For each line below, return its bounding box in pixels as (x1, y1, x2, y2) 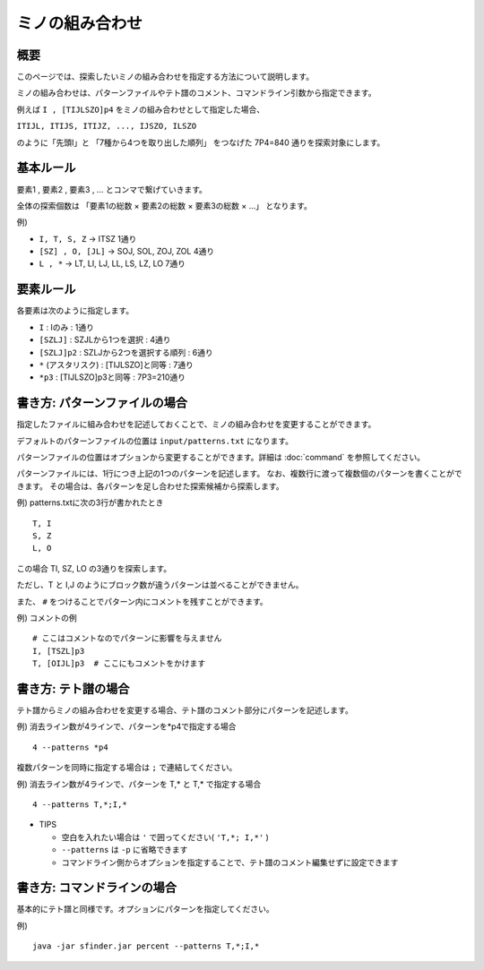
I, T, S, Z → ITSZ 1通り (39, 233, 137, 244)
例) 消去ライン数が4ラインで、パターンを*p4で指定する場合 (16, 721, 237, 732)
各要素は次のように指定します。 (16, 305, 134, 316)
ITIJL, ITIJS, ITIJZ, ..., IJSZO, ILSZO (16, 121, 197, 132)
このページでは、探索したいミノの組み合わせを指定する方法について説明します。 (16, 72, 314, 82)
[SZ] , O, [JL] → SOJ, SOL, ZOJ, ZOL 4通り (39, 246, 215, 257)
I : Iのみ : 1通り (39, 322, 94, 332)
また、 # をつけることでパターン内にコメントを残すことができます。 (16, 596, 268, 606)
